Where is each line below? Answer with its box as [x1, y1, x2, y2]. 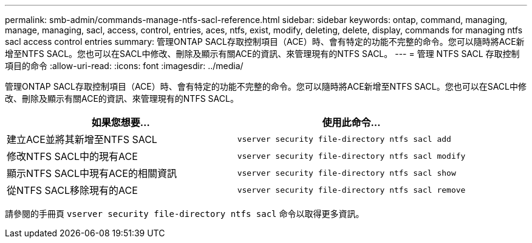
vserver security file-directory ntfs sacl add [237, 134, 451, 144]
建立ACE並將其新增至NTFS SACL [7, 133, 157, 145]
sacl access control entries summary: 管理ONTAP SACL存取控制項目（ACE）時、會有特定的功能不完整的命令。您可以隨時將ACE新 [5, 36, 525, 47]
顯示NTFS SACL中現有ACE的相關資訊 [7, 167, 177, 179]
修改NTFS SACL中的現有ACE [7, 150, 138, 162]
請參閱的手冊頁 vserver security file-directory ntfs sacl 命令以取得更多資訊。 [5, 208, 364, 219]
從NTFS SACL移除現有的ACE [7, 184, 138, 196]
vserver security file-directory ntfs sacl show [237, 168, 456, 178]
